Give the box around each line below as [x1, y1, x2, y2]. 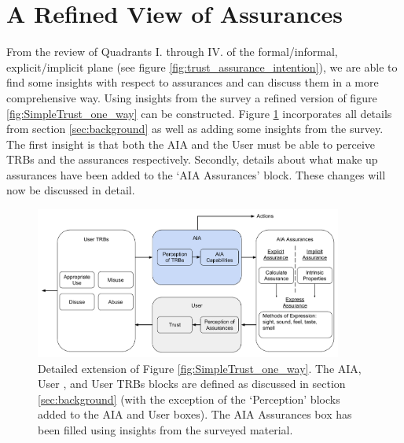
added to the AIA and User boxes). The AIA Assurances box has [38, 406, 352, 423]
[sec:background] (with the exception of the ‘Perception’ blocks [38, 390, 340, 407]
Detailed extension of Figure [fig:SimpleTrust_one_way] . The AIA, [38, 360, 362, 376]
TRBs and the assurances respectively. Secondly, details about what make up [6, 151, 378, 168]
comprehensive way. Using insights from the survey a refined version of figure [6, 89, 377, 105]
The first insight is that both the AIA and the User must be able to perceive [6, 135, 376, 152]
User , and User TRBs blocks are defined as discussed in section [38, 375, 346, 392]
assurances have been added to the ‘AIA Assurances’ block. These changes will [6, 166, 386, 183]
